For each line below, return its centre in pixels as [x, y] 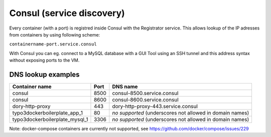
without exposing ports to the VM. [44, 60]
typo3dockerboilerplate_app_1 [47, 113]
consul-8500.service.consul [145, 93]
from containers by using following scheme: [55, 34]
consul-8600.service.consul [146, 100]
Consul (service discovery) [67, 13]
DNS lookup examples [44, 74]
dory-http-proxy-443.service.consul [155, 106]
